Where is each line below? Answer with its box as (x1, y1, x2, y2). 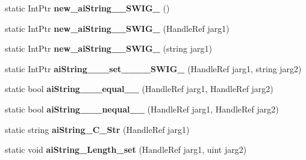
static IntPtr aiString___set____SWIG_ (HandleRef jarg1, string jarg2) (5, 62, 302, 75)
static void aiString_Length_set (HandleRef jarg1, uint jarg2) (5, 143, 247, 156)
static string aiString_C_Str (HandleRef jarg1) (5, 123, 190, 135)
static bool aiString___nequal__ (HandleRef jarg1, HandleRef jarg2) (5, 102, 279, 115)
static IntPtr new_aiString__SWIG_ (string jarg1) (5, 42, 212, 55)
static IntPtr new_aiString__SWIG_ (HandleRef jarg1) (5, 22, 230, 34)
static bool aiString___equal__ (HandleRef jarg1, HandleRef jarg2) (5, 82, 273, 95)
